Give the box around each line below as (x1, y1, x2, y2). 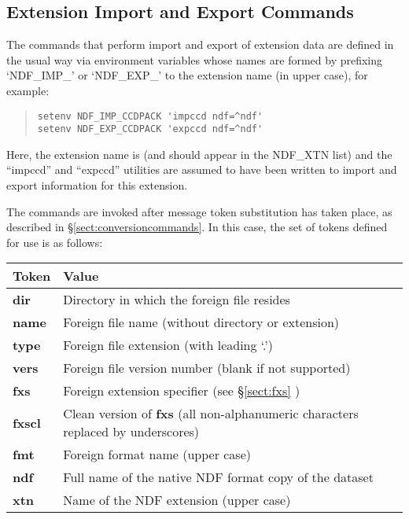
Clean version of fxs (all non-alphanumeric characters (63, 404, 359, 423)
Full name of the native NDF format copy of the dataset (63, 468, 374, 487)
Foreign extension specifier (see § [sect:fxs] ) (63, 381, 300, 400)
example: (6, 82, 50, 98)
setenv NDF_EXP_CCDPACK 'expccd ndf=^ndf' (37, 123, 263, 135)
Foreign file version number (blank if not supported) (63, 359, 351, 377)
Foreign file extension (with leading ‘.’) (63, 336, 273, 355)
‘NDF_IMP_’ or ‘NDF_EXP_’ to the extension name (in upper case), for (6, 67, 368, 83)
